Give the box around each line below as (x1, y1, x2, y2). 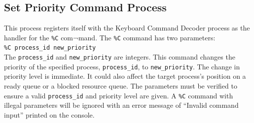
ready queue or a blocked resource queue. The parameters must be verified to (4, 81, 237, 91)
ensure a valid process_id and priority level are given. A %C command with (4, 90, 233, 100)
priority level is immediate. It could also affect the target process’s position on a (4, 71, 246, 81)
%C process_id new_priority (4, 44, 96, 52)
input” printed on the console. (4, 109, 95, 120)
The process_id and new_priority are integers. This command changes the (4, 52, 235, 62)
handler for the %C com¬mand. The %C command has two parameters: (4, 32, 216, 42)
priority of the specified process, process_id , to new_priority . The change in (4, 61, 240, 71)
